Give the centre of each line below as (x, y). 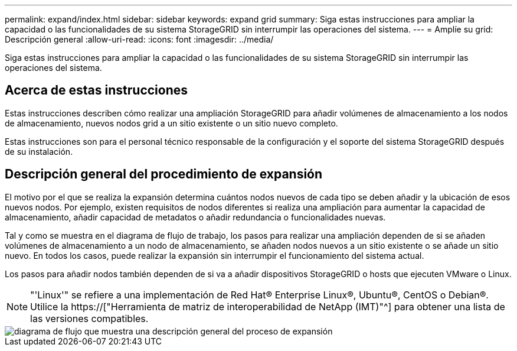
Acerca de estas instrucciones (96, 90)
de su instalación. (39, 151)
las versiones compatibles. (89, 318)
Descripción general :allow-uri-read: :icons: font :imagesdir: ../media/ (139, 39)
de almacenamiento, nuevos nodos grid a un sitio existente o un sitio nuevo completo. (171, 123)
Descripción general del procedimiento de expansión (164, 174)
